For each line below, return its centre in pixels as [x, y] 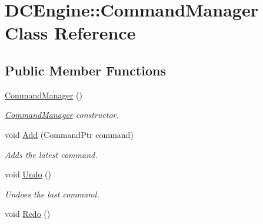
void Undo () [28, 174]
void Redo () [28, 214]
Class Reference [70, 33]
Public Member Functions [85, 70]
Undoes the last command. [52, 194]
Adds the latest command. [51, 154]
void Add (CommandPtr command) [69, 134]
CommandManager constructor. [62, 115]
